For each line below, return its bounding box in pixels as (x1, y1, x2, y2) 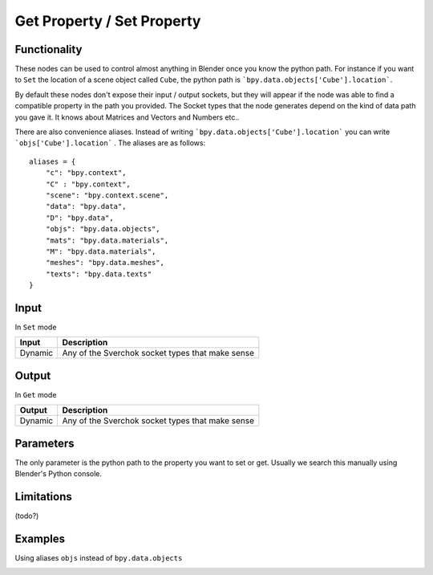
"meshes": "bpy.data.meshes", (45, 258, 164, 267)
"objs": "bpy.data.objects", (45, 225, 160, 234)
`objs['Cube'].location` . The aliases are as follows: (14, 138, 206, 148)
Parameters (14, 436, 75, 450)
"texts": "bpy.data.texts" (45, 269, 152, 279)
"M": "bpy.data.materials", (45, 247, 156, 256)
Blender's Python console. (14, 469, 103, 479)
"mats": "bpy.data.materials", (45, 235, 169, 245)
